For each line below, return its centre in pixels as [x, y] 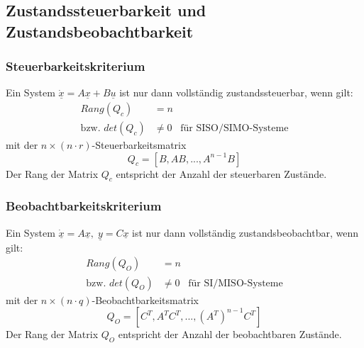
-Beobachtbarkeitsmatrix [145, 299]
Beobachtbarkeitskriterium [84, 206]
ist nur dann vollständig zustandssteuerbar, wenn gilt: [236, 92]
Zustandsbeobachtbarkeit [100, 31]
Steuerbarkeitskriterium [76, 66]
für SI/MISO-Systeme [236, 283]
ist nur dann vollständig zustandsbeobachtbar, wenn [246, 232]
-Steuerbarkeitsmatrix [139, 145]
